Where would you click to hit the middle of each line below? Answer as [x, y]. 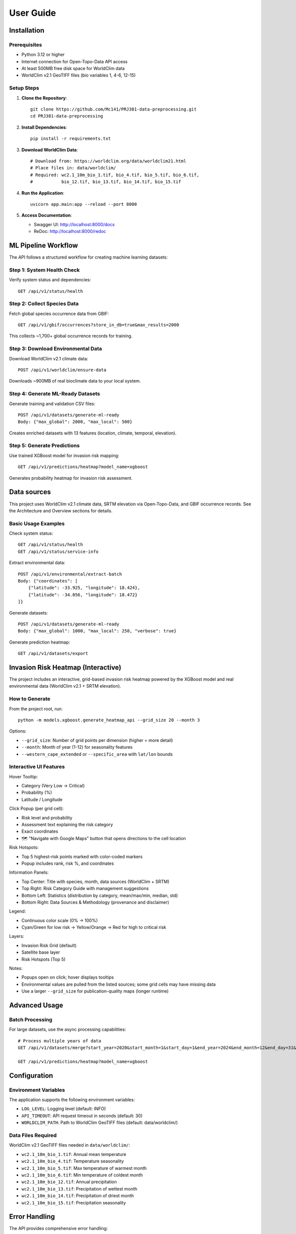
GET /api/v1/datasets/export [53, 654]
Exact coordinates [40, 831]
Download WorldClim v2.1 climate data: [49, 358]
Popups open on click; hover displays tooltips [68, 977]
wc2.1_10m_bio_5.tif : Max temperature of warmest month [84, 1168]
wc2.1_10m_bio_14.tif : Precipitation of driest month [78, 1196]
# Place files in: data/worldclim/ [73, 168]
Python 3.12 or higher [43, 55]
